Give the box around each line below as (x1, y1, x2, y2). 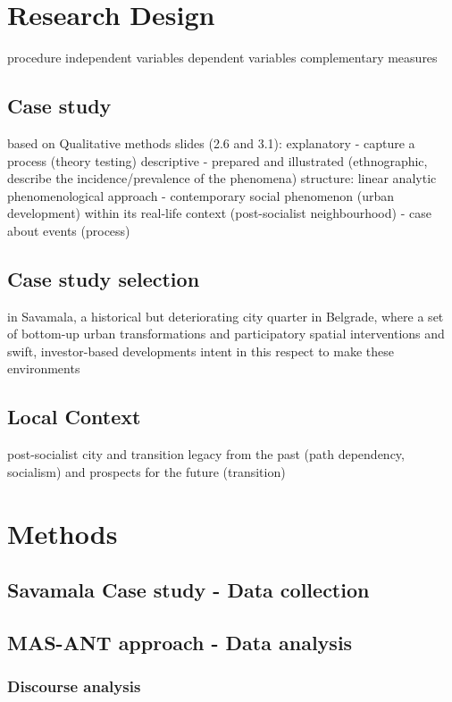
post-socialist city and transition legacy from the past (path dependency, (7, 445, 405, 464)
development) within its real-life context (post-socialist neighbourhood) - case (7, 204, 431, 222)
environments (7, 359, 80, 378)
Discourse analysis (7, 675, 141, 698)
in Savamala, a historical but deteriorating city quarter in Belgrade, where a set (7, 306, 444, 325)
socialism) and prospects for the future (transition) (7, 462, 286, 481)
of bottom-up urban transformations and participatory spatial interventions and (7, 324, 445, 343)
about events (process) (7, 221, 130, 239)
